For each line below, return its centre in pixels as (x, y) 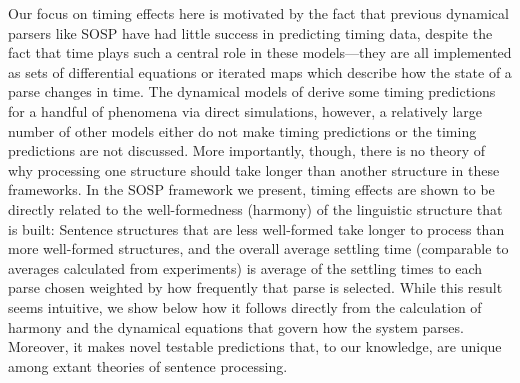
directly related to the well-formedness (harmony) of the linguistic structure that (255, 208)
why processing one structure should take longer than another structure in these (254, 169)
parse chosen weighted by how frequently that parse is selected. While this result (255, 287)
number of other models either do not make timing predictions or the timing (242, 130)
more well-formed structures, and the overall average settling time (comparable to (258, 248)
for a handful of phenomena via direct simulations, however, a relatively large (245, 110)
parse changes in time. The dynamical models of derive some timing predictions (252, 91)
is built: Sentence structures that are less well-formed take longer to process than (256, 228)
